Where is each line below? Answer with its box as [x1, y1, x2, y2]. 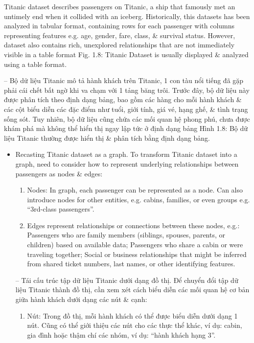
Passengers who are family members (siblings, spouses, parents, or [27, 230, 225, 240]
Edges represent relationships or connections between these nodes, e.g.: [27, 220, 240, 230]
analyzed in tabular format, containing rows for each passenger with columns [4, 21, 235, 31]
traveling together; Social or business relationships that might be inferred [27, 249, 247, 259]
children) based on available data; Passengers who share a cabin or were [27, 239, 243, 250]
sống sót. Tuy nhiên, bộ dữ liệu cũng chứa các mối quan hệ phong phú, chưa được [4, 113, 250, 124]
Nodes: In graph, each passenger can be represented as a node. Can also [27, 185, 243, 195]
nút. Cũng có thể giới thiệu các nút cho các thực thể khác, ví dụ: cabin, [27, 320, 242, 330]
